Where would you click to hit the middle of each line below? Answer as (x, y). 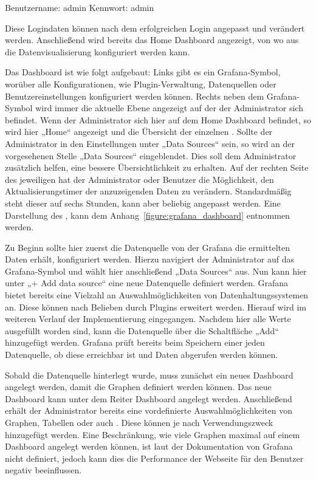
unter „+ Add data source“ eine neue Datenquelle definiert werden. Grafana (147, 283)
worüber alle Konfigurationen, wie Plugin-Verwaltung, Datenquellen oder (141, 84)
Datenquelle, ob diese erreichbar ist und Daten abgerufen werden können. (142, 355)
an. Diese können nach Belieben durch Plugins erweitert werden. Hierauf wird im (156, 307)
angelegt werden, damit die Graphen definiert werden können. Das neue (138, 387)
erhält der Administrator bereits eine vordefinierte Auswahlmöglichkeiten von (149, 410)
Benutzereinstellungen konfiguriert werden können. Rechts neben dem (135, 96)
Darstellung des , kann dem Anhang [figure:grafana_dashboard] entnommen (147, 215)
